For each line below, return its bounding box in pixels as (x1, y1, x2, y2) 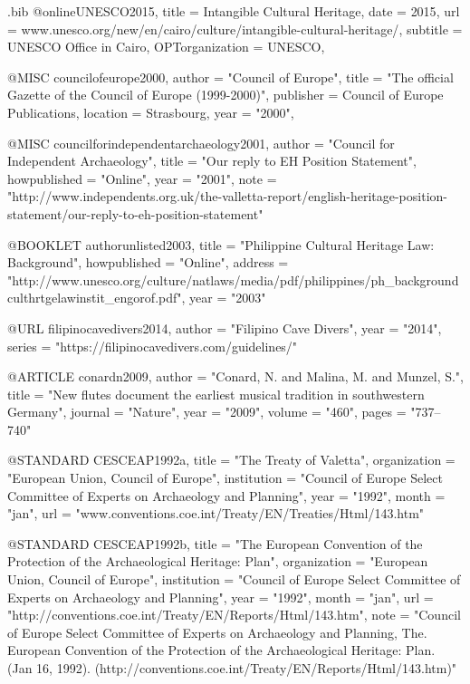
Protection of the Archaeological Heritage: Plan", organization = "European (7, 552, 428, 571)
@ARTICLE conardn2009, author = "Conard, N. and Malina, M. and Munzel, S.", (7, 367, 464, 386)
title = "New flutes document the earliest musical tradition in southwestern (7, 384, 425, 403)
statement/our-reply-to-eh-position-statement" (7, 204, 264, 223)
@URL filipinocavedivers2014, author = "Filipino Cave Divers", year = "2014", (7, 318, 442, 337)
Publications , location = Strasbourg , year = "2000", (7, 102, 294, 121)
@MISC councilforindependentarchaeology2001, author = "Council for (7, 133, 395, 152)
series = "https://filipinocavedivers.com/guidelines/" (7, 336, 298, 355)
